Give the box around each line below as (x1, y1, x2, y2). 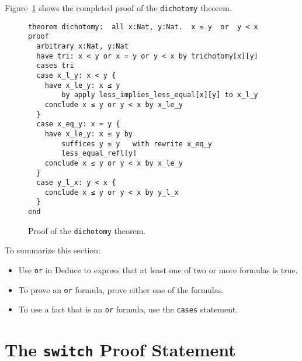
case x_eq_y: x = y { (36, 120, 120, 129)
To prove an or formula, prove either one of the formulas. (18, 283, 224, 295)
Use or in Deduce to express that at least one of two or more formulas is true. (18, 264, 298, 276)
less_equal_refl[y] (61, 149, 137, 158)
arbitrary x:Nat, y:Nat (36, 42, 129, 50)
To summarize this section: (5, 244, 100, 256)
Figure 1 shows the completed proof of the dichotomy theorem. (5, 2, 232, 13)
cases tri (36, 61, 74, 70)
